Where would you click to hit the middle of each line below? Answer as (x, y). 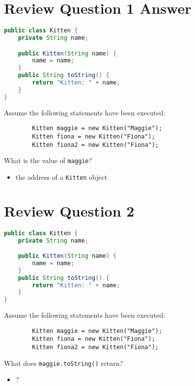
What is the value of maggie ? (48, 160)
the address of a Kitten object (61, 177)
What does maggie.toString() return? (64, 363)
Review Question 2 (69, 210)
